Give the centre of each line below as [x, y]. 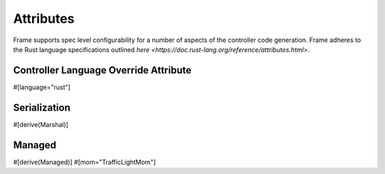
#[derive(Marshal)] [41, 124]
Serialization [42, 107]
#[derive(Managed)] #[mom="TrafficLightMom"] [84, 162]
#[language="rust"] [42, 87]
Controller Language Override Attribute [102, 70]
